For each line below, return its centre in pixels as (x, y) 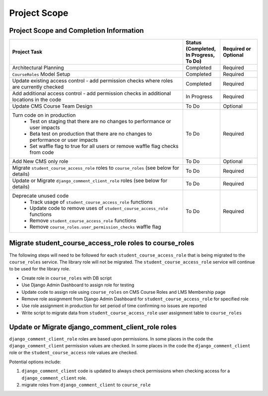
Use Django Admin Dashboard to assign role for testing (78, 285)
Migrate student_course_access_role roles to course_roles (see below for (96, 168)
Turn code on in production (44, 115)
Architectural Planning (38, 68)
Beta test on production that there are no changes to (91, 134)
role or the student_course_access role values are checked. (73, 353)
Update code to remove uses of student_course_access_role (99, 208)
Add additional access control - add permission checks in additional (92, 93)
